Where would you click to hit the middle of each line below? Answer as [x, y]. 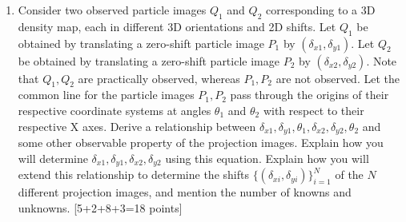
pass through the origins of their [310, 95]
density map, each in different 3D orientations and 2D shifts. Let [177, 26]
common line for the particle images [106, 95]
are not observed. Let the [338, 78]
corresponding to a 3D [320, 10]
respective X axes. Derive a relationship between [137, 126]
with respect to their [314, 110]
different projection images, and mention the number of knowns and [185, 192]
